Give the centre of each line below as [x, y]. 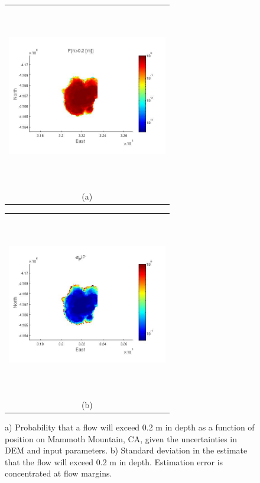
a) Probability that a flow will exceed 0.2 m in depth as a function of [130, 427]
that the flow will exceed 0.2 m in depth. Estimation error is [114, 461]
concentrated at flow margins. [58, 473]
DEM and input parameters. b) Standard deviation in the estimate [126, 450]
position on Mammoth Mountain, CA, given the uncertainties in [121, 438]
